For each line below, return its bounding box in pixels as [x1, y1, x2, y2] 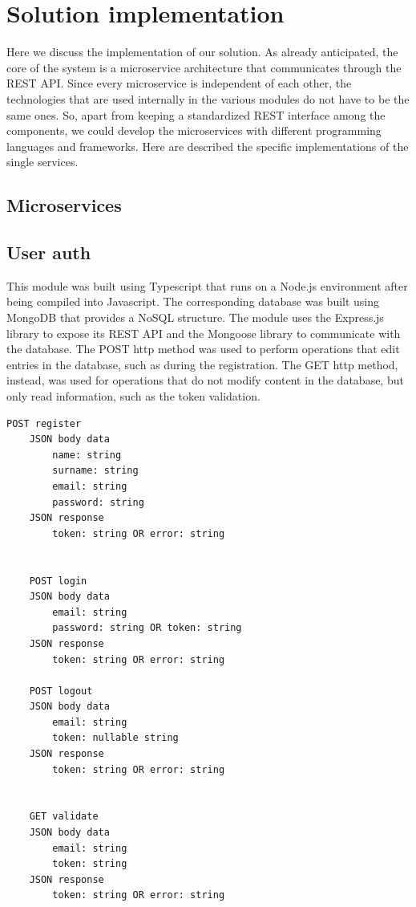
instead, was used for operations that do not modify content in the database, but [6, 372, 404, 388]
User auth [6, 240, 91, 265]
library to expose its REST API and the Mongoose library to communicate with [6, 324, 401, 341]
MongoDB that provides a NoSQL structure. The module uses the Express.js [6, 309, 384, 326]
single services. [6, 153, 79, 170]
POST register [6, 417, 82, 429]
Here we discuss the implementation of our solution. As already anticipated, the [6, 43, 398, 60]
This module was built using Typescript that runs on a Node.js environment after [6, 277, 408, 294]
